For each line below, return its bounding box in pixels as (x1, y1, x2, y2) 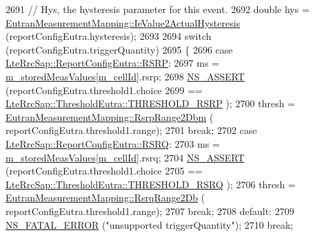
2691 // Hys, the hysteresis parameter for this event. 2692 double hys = (6, 2, 309, 16)
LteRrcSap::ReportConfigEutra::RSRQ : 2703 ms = (6, 136, 220, 150)
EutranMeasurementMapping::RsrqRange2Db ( (6, 190, 205, 205)
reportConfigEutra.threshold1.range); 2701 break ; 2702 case (6, 123, 257, 137)
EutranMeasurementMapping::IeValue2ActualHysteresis (6, 15, 241, 30)
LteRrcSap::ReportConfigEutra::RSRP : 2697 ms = (6, 56, 219, 70)
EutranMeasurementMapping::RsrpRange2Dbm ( (6, 109, 214, 124)
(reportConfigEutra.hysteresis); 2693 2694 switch (6, 29, 212, 43)
